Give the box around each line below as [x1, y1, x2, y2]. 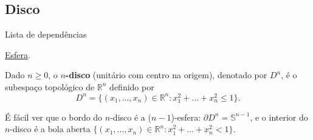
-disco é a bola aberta [10, 122, 91, 135]
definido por [109, 80, 154, 93]
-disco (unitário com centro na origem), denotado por [65, 68, 267, 81]
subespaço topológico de [5, 80, 95, 93]
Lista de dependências [5, 28, 87, 41]
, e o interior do [250, 110, 308, 123]
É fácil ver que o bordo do [5, 110, 103, 123]
